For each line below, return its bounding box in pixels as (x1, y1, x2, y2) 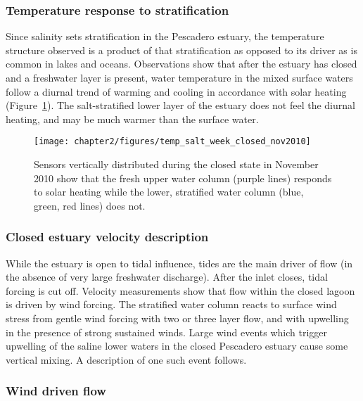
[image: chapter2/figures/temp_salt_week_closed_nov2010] (34, 136, 311, 147)
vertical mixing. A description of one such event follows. (6, 352, 247, 367)
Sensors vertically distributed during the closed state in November (34, 157, 319, 172)
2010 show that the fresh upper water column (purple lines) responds (34, 170, 332, 185)
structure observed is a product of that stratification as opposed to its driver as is (6, 42, 357, 57)
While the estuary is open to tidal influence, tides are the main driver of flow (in (6, 255, 353, 270)
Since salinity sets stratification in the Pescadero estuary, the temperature (6, 29, 324, 44)
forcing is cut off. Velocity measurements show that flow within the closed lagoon (6, 283, 355, 298)
